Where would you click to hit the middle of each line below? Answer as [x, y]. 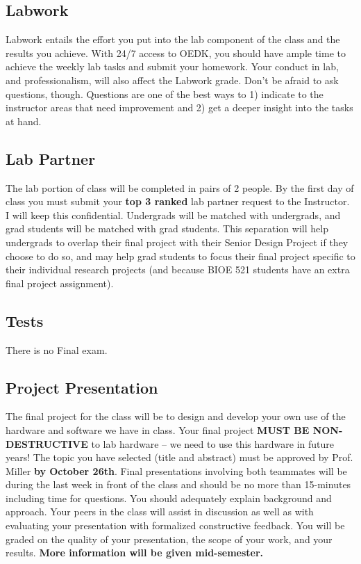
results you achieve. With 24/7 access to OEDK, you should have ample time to [176, 53]
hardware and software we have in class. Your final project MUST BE [158, 429]
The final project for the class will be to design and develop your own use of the [176, 416]
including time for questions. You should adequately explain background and [169, 498]
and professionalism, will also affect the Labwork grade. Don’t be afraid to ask [172, 80]
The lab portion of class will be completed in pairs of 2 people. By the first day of [180, 187]
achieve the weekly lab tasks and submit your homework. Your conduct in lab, [172, 66]
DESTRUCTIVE [47, 443]
